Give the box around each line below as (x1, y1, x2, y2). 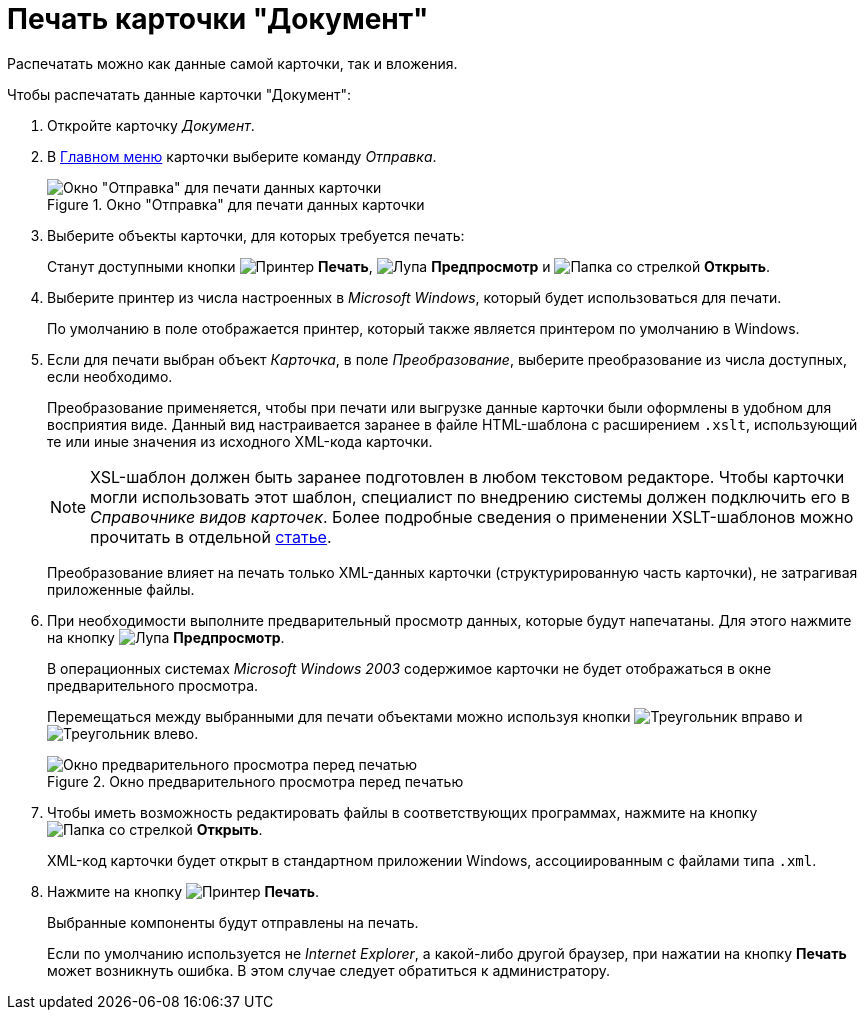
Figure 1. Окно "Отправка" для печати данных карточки (47, 195, 425, 213)
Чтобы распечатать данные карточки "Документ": (7, 85, 352, 103)
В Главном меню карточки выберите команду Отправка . (47, 147, 437, 165)
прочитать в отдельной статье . (90, 526, 332, 547)
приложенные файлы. (47, 580, 195, 598)
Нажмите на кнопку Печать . (47, 882, 320, 900)
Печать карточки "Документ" (7, 2, 429, 36)
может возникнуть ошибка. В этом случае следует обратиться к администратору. (47, 961, 611, 979)
